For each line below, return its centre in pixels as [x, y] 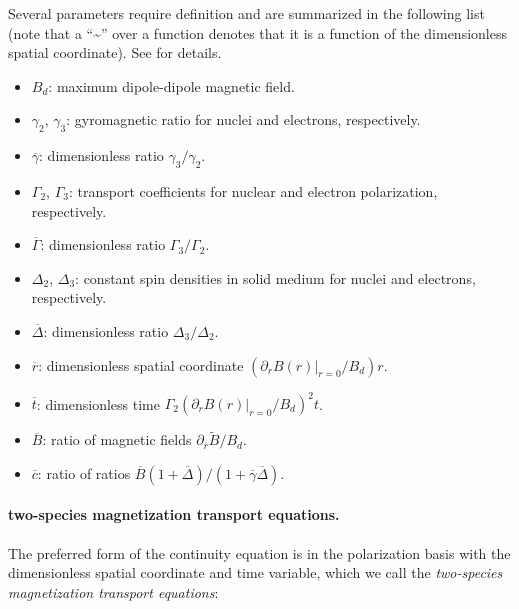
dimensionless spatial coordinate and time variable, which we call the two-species [255, 572]
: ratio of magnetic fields [117, 439]
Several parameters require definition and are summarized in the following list [246, 13]
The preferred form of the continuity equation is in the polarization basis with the [259, 552]
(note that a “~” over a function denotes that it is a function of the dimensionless [257, 32]
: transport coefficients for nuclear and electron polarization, [253, 190]
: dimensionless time [98, 403]
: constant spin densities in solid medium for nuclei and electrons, [275, 277]
